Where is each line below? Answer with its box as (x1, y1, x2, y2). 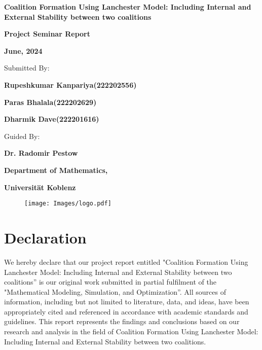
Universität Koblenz (4, 182, 76, 192)
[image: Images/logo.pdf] (24, 200, 111, 207)
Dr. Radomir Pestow (4, 148, 78, 158)
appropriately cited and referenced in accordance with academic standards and (4, 306, 248, 317)
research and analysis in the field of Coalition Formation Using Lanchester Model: (4, 326, 258, 337)
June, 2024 (4, 45, 43, 56)
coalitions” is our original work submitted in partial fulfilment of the (4, 276, 216, 287)
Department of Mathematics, (4, 164, 108, 175)
